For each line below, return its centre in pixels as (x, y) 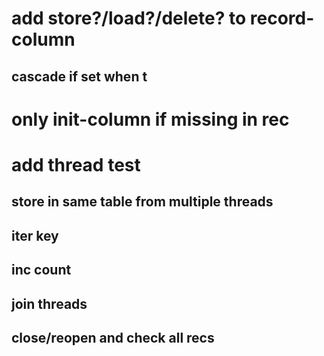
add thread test (76, 164)
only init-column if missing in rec (150, 119)
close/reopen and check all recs (113, 337)
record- (282, 18)
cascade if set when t (79, 76)
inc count (41, 270)
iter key (35, 235)
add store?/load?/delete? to (129, 18)
